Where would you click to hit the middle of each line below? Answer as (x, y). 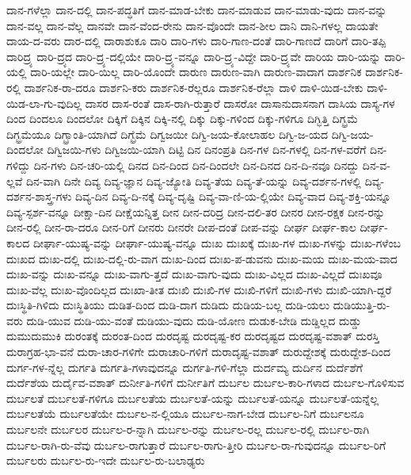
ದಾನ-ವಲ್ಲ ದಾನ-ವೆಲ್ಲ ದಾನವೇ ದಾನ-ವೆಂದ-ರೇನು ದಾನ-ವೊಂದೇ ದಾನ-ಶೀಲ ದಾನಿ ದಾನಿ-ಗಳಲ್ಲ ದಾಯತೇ (192, 25)
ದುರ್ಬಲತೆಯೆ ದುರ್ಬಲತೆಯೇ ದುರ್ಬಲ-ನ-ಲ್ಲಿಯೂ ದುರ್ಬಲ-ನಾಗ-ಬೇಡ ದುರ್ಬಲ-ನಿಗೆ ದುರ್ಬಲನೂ (185, 414)
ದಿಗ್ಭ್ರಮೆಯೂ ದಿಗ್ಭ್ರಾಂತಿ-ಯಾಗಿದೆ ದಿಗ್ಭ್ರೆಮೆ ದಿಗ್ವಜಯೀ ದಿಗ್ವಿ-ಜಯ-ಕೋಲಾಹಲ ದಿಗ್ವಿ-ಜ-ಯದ (167, 134)
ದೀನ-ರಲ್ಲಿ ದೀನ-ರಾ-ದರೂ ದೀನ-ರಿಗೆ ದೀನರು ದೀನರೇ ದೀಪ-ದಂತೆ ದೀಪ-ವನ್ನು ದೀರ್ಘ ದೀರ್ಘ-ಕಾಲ (181, 227)
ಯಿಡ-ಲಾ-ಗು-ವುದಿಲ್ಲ (44, 103)
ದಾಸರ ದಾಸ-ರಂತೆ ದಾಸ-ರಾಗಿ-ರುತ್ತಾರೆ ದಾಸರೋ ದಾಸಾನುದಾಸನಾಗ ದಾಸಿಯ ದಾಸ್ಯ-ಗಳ (240, 103)
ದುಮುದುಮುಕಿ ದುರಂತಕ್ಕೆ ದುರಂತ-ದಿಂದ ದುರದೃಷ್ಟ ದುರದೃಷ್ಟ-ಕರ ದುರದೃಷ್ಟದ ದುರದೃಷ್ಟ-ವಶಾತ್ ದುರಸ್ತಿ (193, 336)
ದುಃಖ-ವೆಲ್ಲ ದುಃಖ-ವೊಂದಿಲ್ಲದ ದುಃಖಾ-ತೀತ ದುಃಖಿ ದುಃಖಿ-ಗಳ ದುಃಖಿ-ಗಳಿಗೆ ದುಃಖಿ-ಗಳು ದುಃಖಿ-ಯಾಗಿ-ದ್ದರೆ (199, 289)
